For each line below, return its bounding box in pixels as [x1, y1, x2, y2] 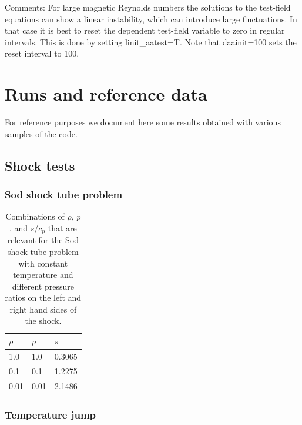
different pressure [12, 280, 74, 292]
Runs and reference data [5, 82, 207, 106]
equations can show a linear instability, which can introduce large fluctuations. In [5, 12, 297, 25]
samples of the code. [5, 127, 78, 140]
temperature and [13, 268, 73, 281]
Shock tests [5, 156, 75, 174]
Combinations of [5, 210, 65, 223]
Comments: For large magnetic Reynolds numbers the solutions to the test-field [5, 1, 291, 13]
